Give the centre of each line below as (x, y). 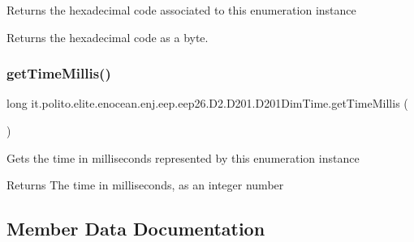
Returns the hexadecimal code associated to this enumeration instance (181, 10)
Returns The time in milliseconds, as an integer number (145, 185)
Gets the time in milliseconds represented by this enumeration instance (183, 157)
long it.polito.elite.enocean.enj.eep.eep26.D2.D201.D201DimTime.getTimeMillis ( (207, 103)
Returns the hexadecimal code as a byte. (108, 37)
